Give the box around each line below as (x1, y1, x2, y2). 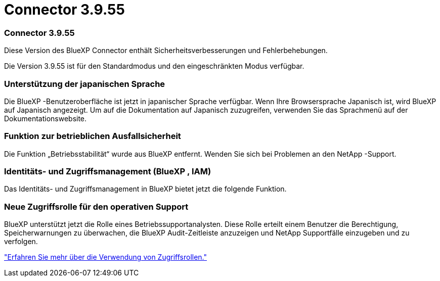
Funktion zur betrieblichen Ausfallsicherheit (4, 131, 181, 142)
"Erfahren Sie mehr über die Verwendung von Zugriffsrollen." (4, 253, 207, 262)
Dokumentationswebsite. (4, 114, 87, 123)
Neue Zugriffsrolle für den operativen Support (4, 201, 189, 212)
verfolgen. (4, 237, 38, 246)
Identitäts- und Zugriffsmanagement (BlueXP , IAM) (4, 166, 211, 176)
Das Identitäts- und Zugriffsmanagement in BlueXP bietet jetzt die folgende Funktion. (4, 184, 287, 194)
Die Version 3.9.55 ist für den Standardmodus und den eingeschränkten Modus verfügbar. (4, 62, 304, 71)
